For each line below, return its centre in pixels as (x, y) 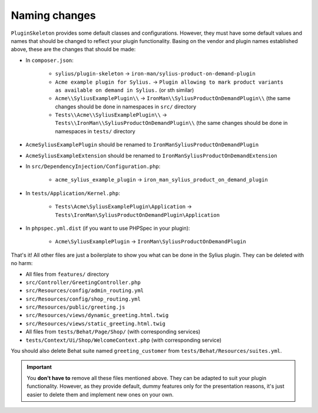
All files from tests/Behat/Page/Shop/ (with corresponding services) (113, 332)
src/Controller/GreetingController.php (83, 282)
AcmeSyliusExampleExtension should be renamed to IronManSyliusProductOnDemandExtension (151, 156)
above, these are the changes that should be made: (73, 49)
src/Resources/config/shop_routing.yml (83, 299)
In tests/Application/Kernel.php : (73, 193)
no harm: (22, 263)
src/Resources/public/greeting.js (75, 307)
